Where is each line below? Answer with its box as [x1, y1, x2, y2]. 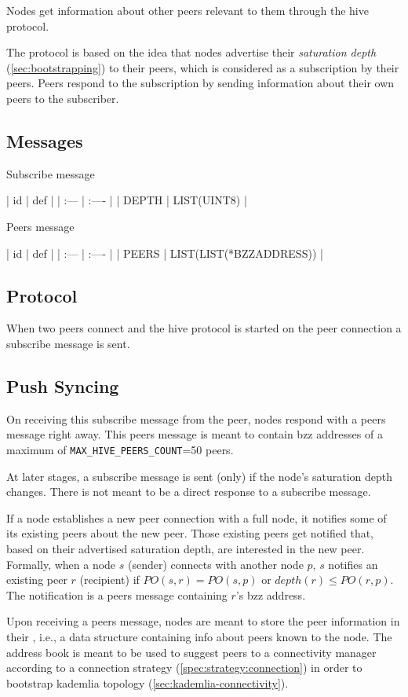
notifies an [328, 556, 378, 572]
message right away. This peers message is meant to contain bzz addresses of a [6, 426, 383, 442]
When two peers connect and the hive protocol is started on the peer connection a [6, 320, 402, 336]
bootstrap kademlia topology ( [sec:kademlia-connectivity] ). [6, 674, 289, 691]
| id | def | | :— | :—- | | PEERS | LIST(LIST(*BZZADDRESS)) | [6, 244, 323, 261]
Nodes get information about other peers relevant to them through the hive [6, 2, 369, 18]
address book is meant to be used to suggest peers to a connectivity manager [6, 644, 377, 660]
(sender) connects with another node [128, 556, 304, 572]
